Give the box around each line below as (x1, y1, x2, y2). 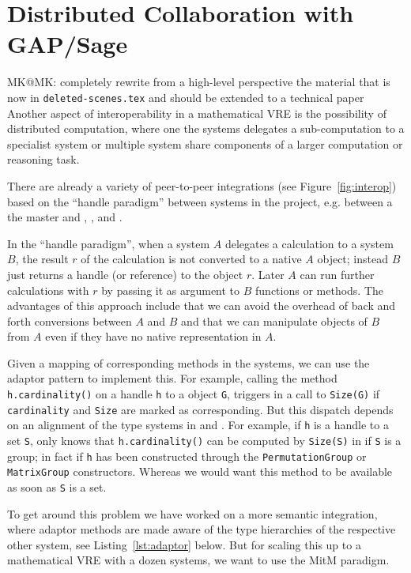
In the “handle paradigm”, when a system (7, 235, 210, 251)
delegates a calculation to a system (224, 235, 394, 251)
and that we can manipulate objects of (181, 312, 368, 329)
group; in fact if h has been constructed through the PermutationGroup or (7, 447, 367, 464)
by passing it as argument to (101, 281, 240, 298)
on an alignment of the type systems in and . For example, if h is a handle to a (7, 417, 389, 433)
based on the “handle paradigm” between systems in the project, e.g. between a (7, 193, 393, 209)
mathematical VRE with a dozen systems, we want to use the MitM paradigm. (7, 552, 390, 568)
